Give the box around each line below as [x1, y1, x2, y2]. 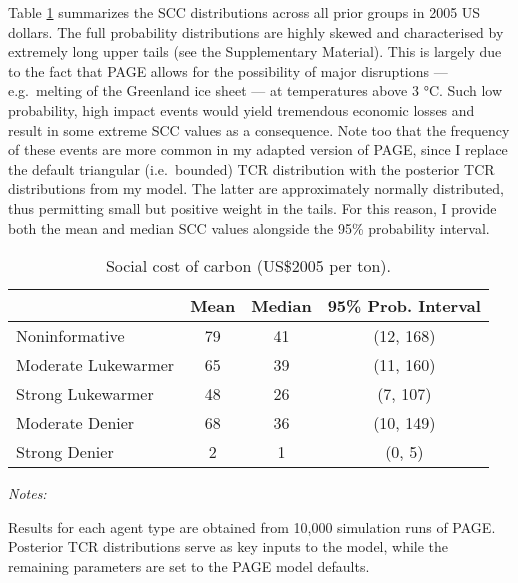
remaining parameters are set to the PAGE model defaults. [8, 555, 370, 576]
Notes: [8, 483, 47, 504]
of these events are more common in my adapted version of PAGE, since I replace [8, 139, 508, 160]
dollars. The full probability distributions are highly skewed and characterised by [8, 21, 504, 42]
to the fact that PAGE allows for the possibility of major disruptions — [8, 60, 448, 81]
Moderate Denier [16, 411, 135, 435]
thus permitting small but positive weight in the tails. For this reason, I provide [8, 197, 497, 218]
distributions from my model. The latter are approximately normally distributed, [8, 178, 505, 199]
